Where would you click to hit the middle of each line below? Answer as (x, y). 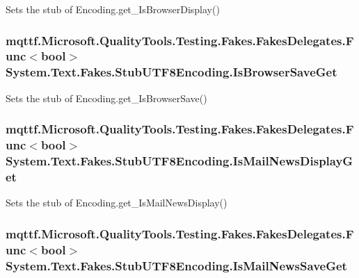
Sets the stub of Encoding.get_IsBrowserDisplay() (113, 9)
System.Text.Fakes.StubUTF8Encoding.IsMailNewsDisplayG (179, 161)
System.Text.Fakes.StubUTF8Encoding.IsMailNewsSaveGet (176, 265)
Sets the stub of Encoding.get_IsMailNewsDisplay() (117, 203)
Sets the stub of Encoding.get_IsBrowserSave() (106, 98)
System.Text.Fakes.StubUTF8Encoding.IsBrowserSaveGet (171, 72)
